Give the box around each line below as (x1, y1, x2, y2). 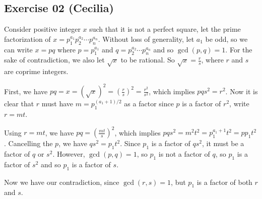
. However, (52, 148, 85, 159)
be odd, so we (205, 33, 248, 44)
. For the (225, 44, 252, 54)
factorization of (4, 33, 51, 44)
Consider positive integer (4, 24, 81, 34)
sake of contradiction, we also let (4, 54, 105, 65)
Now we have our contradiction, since (4, 176, 119, 187)
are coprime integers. (4, 66, 69, 77)
